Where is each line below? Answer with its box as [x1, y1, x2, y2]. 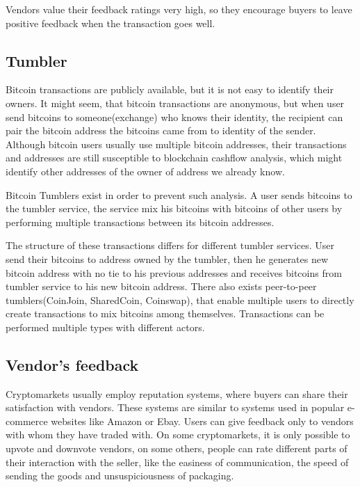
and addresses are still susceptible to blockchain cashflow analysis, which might [6, 150, 343, 165]
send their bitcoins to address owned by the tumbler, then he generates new [6, 251, 329, 266]
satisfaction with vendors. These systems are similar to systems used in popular [6, 400, 345, 415]
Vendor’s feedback [6, 353, 139, 375]
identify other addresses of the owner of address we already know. [6, 163, 285, 178]
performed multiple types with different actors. [6, 319, 205, 334]
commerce [6, 413, 48, 428]
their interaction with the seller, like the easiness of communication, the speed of [6, 454, 349, 469]
